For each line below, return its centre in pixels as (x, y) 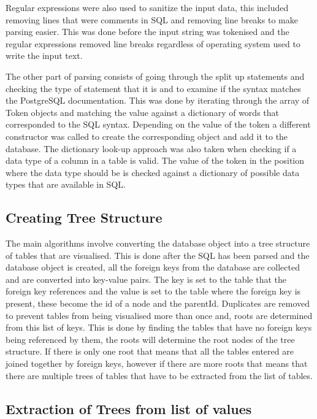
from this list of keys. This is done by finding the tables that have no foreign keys (159, 327)
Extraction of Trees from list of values (129, 408)
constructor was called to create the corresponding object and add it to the (147, 136)
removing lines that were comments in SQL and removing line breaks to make (152, 19)
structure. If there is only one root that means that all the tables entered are (150, 351)
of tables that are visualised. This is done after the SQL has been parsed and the (158, 255)
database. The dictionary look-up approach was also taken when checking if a (151, 148)
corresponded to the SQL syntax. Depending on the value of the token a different (158, 124)
